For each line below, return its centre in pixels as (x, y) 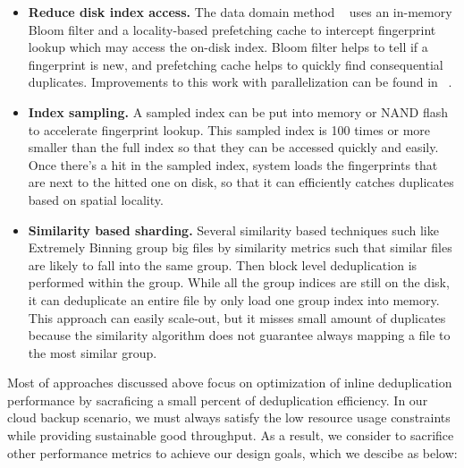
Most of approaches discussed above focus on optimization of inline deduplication (230, 383)
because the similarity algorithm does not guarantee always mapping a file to (239, 335)
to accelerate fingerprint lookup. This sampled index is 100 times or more (229, 129)
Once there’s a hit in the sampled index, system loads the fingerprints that (233, 164)
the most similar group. (93, 352)
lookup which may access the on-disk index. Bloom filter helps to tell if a (228, 47)
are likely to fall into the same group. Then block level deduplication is (223, 264)
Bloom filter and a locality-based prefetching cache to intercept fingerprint (232, 29)
